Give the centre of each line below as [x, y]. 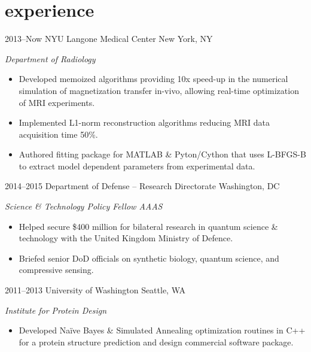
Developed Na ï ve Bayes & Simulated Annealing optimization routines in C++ [162, 330]
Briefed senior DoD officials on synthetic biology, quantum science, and [149, 258]
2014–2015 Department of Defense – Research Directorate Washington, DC [142, 186]
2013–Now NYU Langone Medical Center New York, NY [109, 39]
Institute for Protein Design [56, 310]
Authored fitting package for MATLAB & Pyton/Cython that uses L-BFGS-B [162, 154]
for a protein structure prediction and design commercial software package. [156, 342]
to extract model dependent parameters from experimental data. [137, 166]
